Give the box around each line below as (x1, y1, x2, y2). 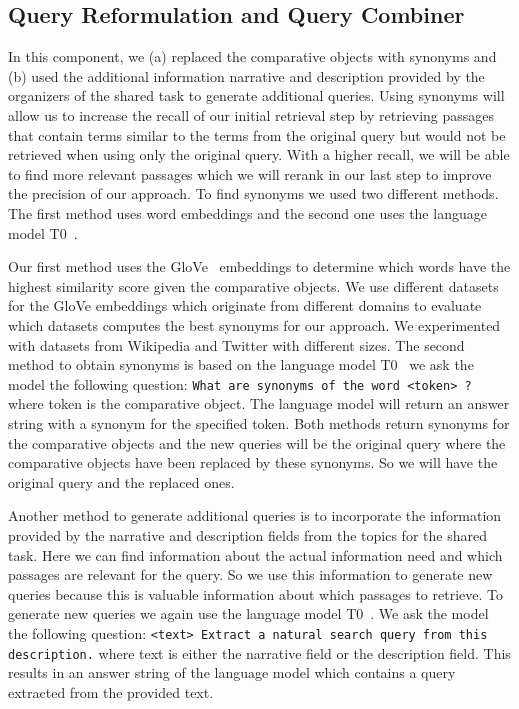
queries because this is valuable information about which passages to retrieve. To (8, 583, 503, 604)
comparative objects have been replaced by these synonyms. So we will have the (8, 452, 498, 473)
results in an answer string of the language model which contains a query (8, 662, 456, 683)
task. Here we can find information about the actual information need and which (8, 544, 503, 565)
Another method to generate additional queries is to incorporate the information (8, 505, 502, 526)
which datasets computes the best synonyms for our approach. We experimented (8, 314, 501, 335)
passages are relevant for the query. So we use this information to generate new (8, 564, 493, 585)
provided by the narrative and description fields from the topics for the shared (8, 524, 487, 545)
